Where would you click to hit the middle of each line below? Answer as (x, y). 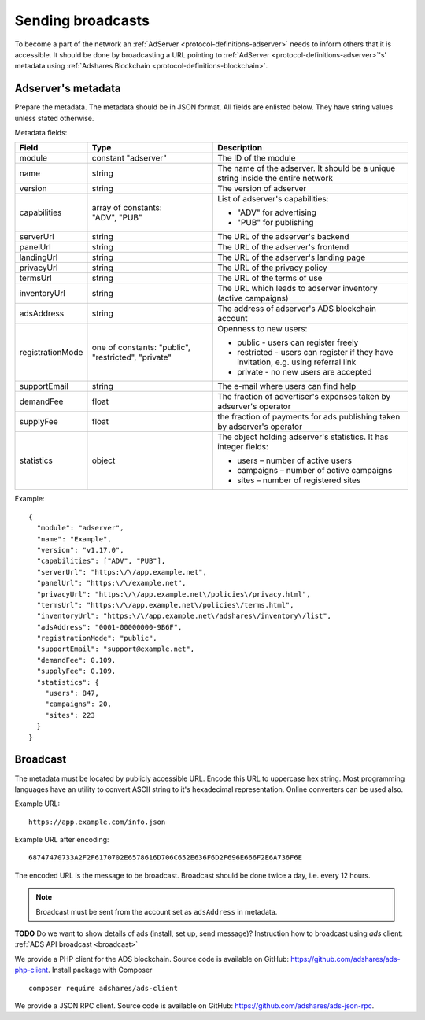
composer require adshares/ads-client (103, 988)
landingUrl (39, 257)
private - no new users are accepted (305, 372)
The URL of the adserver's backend (283, 237)
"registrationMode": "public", (97, 638)
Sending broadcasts (82, 20)
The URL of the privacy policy (273, 268)
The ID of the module (257, 158)
